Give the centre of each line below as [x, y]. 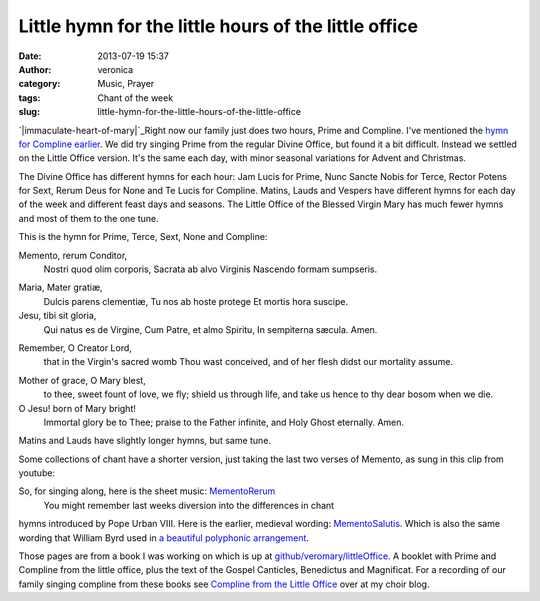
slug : [29, 112]
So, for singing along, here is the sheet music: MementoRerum [147, 491]
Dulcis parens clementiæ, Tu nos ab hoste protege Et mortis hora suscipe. [196, 301]
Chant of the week [135, 97]
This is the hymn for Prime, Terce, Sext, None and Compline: [143, 237]
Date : [30, 56]
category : [39, 84]
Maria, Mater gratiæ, [61, 287]
